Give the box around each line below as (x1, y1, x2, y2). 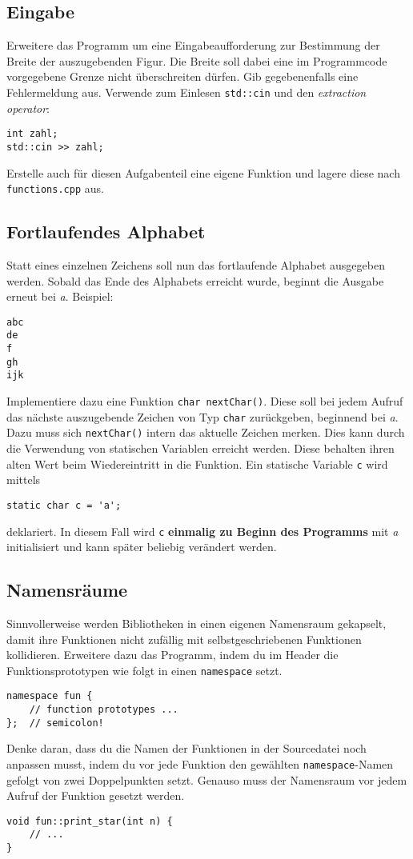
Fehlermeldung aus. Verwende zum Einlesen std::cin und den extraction (6, 83, 367, 100)
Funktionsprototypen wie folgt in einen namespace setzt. (6, 661, 283, 678)
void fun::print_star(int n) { (6, 815, 173, 827)
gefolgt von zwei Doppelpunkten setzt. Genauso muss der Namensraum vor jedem (6, 771, 407, 788)
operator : (6, 99, 50, 116)
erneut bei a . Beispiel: (6, 288, 114, 305)
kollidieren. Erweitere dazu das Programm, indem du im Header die (6, 646, 339, 663)
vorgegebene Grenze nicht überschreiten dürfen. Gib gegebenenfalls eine (6, 68, 359, 85)
